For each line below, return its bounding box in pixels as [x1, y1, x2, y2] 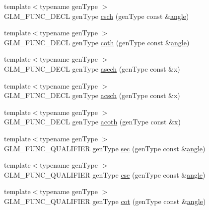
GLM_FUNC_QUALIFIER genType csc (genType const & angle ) [4, 169, 206, 180]
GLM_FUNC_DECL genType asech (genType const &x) [4, 63, 180, 74]
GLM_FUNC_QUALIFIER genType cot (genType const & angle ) [4, 196, 206, 206]
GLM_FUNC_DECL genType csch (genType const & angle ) [4, 10, 189, 21]
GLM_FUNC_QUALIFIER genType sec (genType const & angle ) [4, 143, 206, 153]
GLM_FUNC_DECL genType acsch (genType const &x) [4, 90, 180, 101]
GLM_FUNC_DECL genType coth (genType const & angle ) [4, 37, 190, 47]
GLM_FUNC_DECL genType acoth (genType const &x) [4, 116, 181, 127]
